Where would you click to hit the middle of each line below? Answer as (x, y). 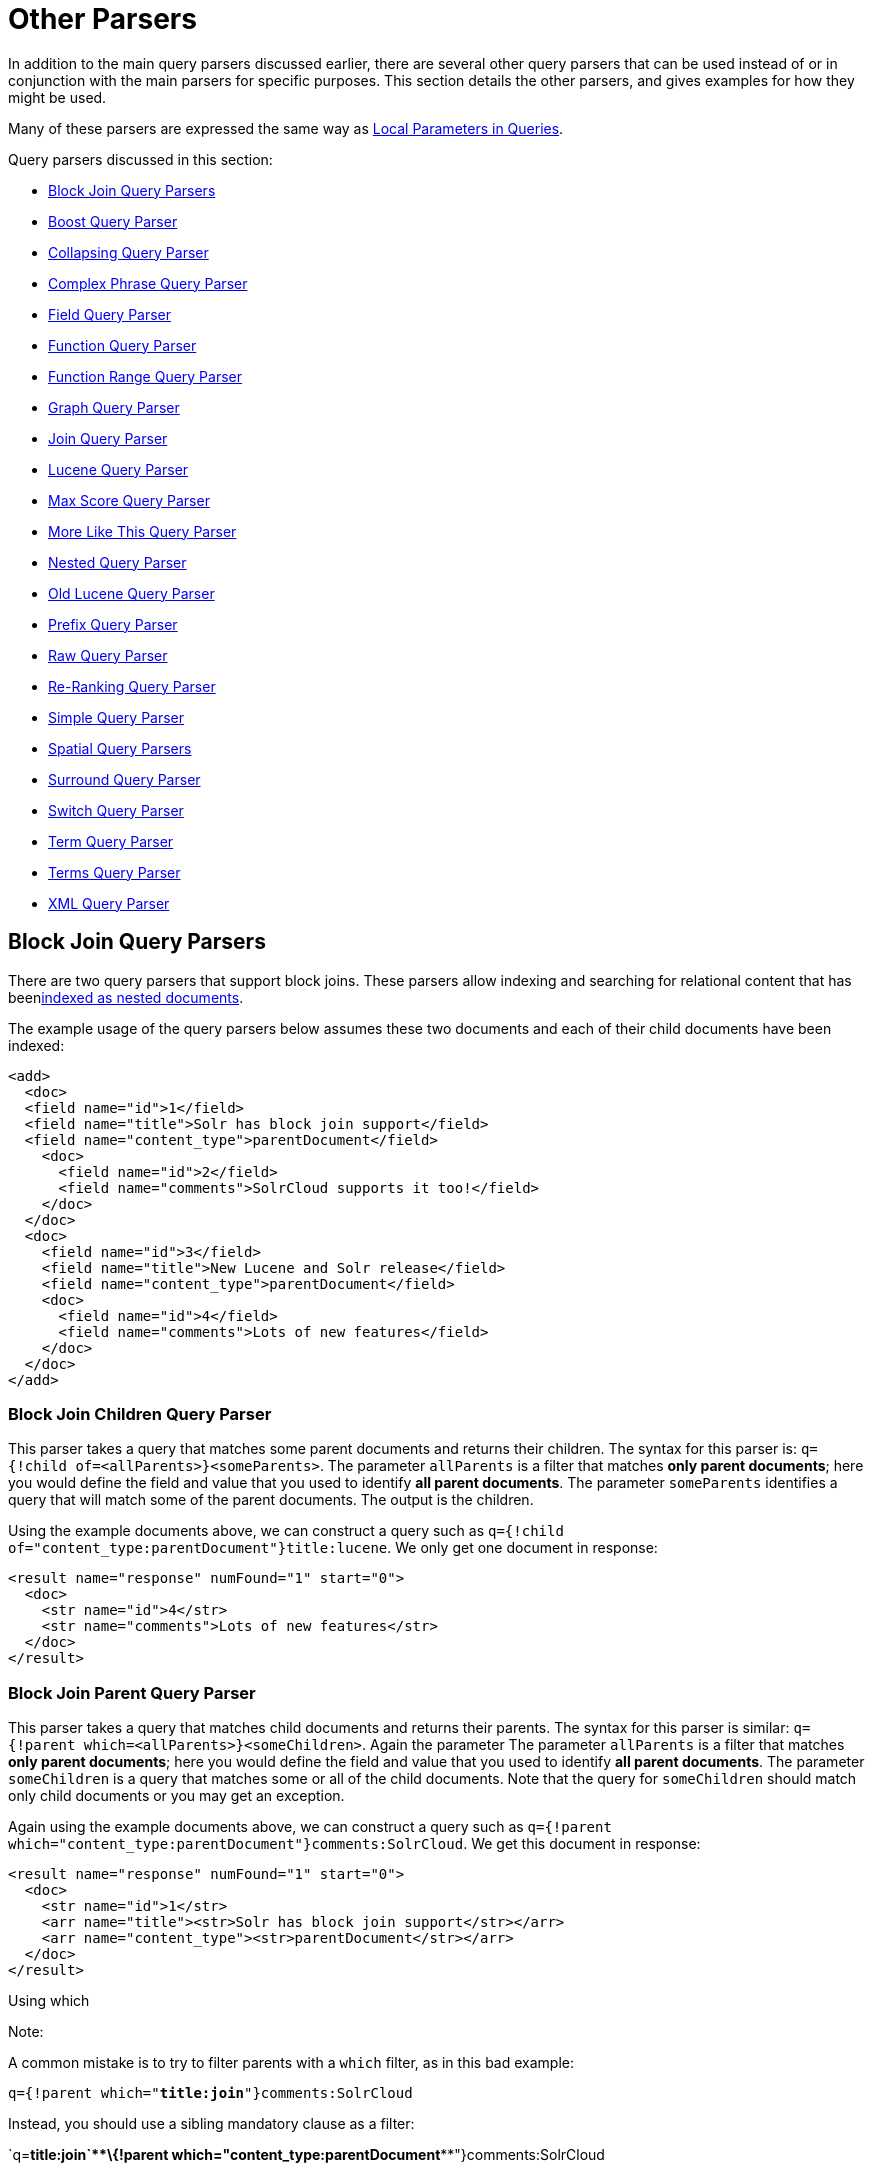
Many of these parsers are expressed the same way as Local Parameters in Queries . (286, 128)
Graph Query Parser (114, 407)
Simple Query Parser (116, 717)
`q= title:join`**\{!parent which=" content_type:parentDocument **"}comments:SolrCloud (306, 2155)
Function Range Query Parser (145, 376)
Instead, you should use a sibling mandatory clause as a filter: (211, 2124)
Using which (49, 2001)
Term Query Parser (111, 841)
